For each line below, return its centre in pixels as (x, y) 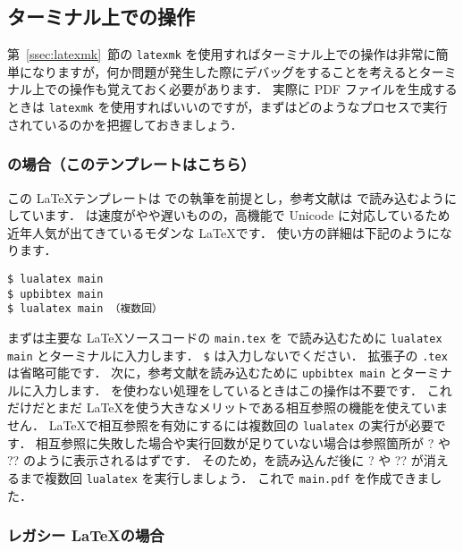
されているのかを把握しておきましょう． (125, 124)
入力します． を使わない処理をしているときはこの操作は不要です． (227, 390)
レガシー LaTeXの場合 (86, 535)
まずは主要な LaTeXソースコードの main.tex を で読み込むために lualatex (225, 337)
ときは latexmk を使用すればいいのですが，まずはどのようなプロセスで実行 (227, 107)
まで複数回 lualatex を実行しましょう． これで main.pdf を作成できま (224, 477)
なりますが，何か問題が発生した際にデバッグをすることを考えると (225, 71)
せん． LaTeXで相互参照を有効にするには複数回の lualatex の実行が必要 (220, 425)
